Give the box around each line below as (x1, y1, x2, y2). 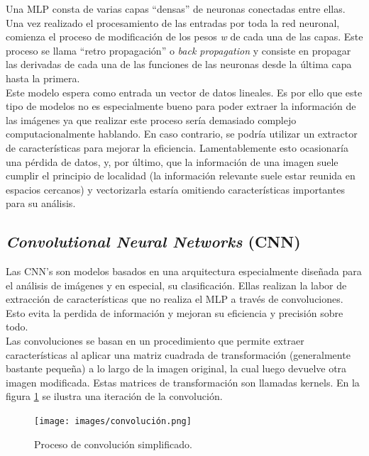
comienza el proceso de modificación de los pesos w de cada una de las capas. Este (6, 29, 363, 44)
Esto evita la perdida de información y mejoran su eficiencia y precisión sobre (6, 305, 343, 320)
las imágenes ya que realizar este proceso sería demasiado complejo (6, 112, 297, 127)
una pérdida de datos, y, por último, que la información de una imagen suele (6, 154, 338, 169)
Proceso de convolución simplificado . (34, 436, 192, 451)
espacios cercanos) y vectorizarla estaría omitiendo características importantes (6, 182, 345, 196)
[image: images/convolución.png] (34, 416, 192, 427)
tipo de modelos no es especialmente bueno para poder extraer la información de (6, 99, 356, 113)
